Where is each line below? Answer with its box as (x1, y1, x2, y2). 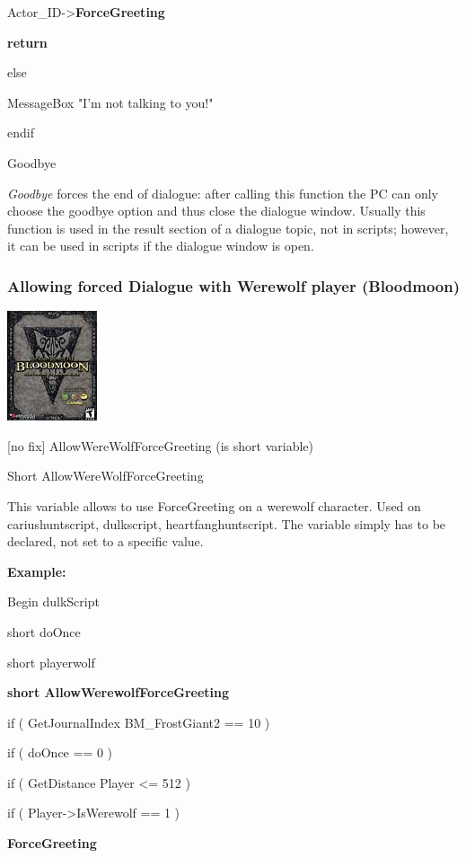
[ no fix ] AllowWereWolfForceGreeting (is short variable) (7, 436, 313, 455)
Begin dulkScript (7, 592, 100, 611)
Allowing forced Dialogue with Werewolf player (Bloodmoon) (7, 274, 461, 296)
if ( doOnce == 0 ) (7, 743, 113, 762)
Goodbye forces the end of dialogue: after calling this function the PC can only (7, 183, 438, 202)
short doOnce (7, 622, 81, 641)
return (7, 32, 48, 51)
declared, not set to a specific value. (7, 532, 204, 551)
